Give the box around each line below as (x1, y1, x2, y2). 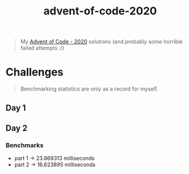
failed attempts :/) (20, 44, 64, 52)
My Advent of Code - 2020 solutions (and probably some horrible (20, 38, 183, 46)
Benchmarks (5, 141, 44, 149)
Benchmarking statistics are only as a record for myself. (20, 85, 158, 92)
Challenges (5, 65, 64, 79)
